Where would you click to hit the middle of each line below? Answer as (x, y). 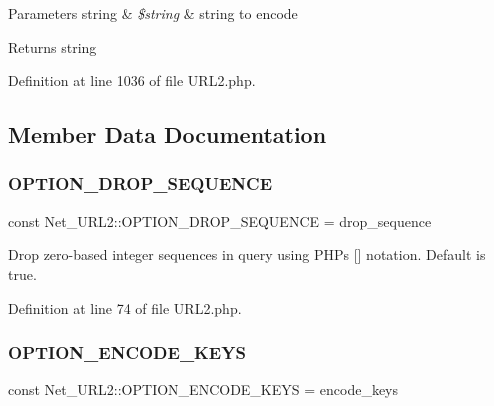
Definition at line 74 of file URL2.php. (125, 307)
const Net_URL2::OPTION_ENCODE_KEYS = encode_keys (203, 389)
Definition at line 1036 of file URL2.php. (132, 80)
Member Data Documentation (167, 134)
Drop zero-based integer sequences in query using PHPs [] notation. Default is (247, 254)
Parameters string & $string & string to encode (153, 13)
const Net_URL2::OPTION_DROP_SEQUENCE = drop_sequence (220, 220)
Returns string (52, 46)
